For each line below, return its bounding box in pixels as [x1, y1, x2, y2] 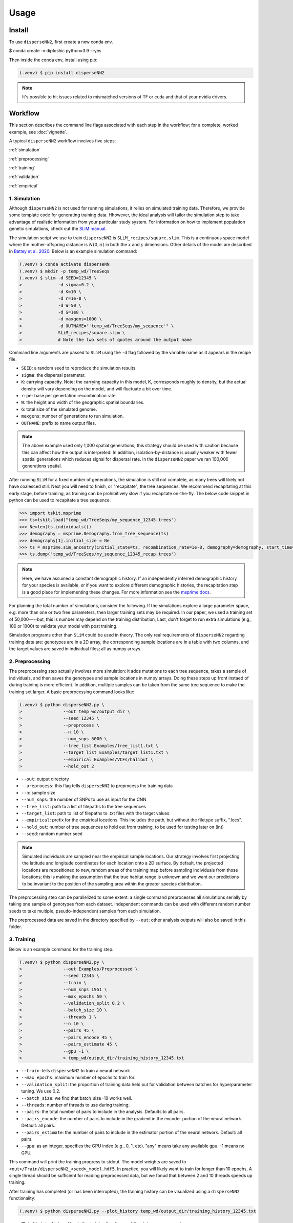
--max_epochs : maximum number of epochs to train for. [21, 1074, 136, 1081]
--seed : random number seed [21, 831, 83, 837]
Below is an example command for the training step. [9, 946, 114, 952]
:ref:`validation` [9, 174, 40, 180]
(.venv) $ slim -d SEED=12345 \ [19, 275, 97, 281]
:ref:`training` [9, 165, 36, 171]
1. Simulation [9, 195, 40, 202]
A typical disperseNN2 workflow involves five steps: [9, 137, 116, 144]
